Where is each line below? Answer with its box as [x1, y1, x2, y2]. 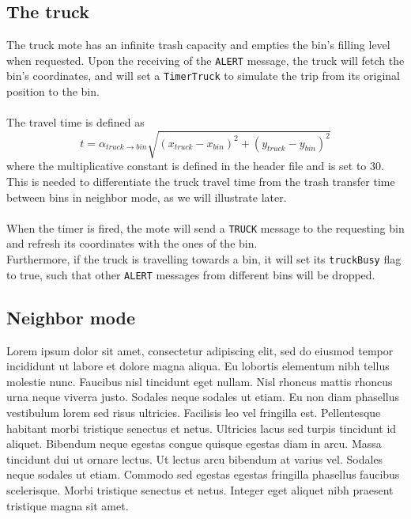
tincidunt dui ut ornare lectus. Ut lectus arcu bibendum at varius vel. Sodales [6, 450, 383, 467]
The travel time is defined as [6, 114, 145, 131]
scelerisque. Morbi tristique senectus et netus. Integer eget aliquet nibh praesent [6, 481, 394, 498]
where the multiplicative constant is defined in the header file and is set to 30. [6, 157, 384, 174]
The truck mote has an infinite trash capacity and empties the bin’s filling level [6, 36, 390, 53]
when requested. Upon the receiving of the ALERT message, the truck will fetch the [6, 51, 405, 68]
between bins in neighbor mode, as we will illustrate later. [6, 188, 287, 205]
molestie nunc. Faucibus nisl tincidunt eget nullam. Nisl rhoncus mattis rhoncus [6, 373, 393, 389]
